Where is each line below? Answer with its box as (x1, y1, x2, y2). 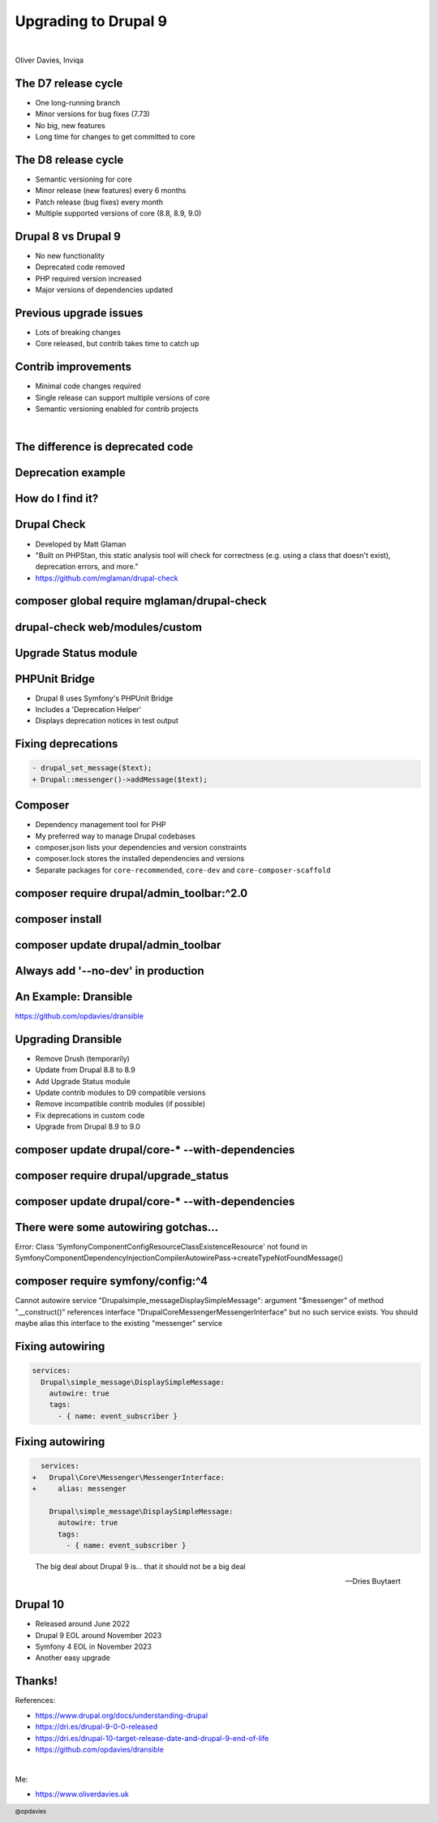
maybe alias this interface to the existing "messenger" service (15, 1319, 223, 1328)
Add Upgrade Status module (35, 1076, 131, 1086)
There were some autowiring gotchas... (15, 1220, 219, 1234)
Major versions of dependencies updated (35, 285, 174, 295)
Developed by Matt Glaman (35, 539, 127, 549)
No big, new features (35, 120, 105, 130)
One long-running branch (35, 97, 121, 107)
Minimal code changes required (35, 381, 141, 391)
